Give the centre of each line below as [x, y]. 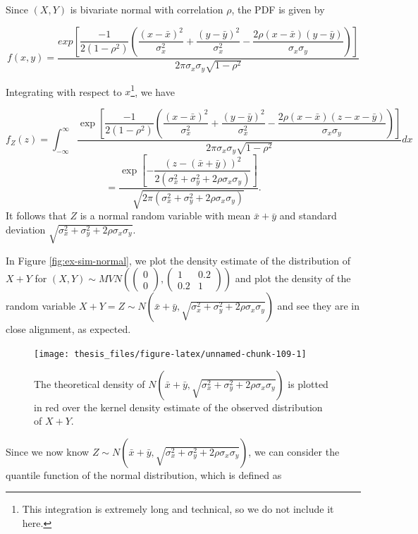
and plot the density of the [293, 278]
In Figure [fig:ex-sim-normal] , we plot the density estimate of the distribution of [178, 260]
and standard [308, 216]
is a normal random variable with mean [165, 216]
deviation [26, 230]
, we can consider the [294, 451]
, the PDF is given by [278, 9]
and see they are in [318, 306]
